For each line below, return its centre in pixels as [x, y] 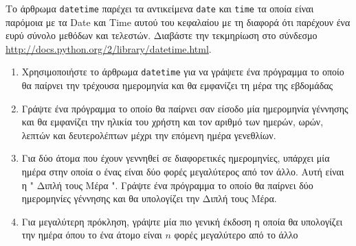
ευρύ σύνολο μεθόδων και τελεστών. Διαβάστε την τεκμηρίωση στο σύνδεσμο [162, 35]
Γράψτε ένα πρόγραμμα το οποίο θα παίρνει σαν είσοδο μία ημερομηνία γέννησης [185, 108]
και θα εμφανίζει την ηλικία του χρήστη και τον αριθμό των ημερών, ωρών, [173, 122]
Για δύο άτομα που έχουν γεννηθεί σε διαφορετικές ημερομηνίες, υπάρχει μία [176, 158]
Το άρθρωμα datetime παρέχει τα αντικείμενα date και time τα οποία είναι [160, 8]
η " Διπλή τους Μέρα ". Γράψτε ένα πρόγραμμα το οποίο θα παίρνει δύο [167, 185]
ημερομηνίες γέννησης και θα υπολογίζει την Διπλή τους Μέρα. [149, 198]
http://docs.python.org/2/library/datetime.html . [109, 48]
